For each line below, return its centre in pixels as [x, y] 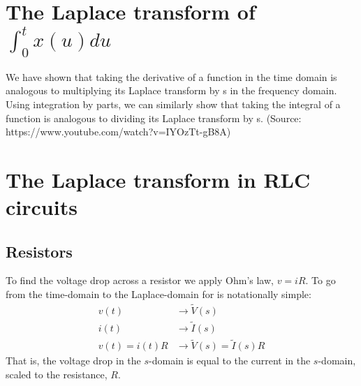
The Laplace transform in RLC [158, 179]
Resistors [39, 251]
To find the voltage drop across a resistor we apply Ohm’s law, [140, 280]
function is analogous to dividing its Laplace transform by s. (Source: [154, 118]
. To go [321, 280]
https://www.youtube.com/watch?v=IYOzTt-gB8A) [118, 132]
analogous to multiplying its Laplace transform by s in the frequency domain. [171, 90]
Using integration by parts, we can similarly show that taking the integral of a [173, 104]
